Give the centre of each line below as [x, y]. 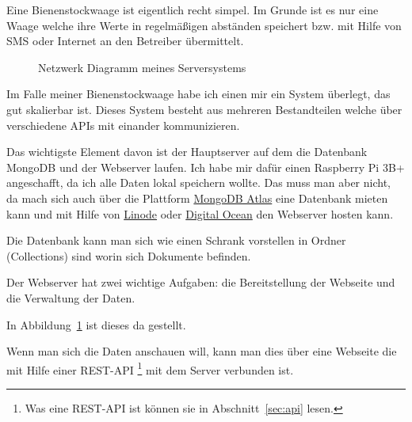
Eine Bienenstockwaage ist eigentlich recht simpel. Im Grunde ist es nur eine [193, 10]
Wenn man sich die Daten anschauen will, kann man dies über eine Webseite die [202, 351]
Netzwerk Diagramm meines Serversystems [142, 67]
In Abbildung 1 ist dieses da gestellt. [96, 324]
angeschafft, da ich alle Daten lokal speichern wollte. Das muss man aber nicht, [198, 182]
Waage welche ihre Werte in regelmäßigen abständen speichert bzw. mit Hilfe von [204, 25]
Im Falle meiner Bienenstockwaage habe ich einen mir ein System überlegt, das [198, 94]
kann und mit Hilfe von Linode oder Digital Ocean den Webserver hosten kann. [200, 213]
